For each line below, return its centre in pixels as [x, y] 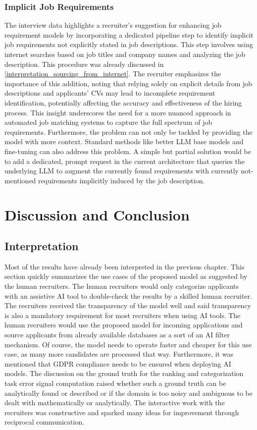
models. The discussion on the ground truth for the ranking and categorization [124, 373]
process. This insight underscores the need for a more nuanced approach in [118, 112]
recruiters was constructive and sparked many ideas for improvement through [122, 412]
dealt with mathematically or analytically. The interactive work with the [115, 403]
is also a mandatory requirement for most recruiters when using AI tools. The [123, 315]
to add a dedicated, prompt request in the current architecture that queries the [125, 161]
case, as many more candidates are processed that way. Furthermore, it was [119, 354]
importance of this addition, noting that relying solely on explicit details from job [128, 83]
